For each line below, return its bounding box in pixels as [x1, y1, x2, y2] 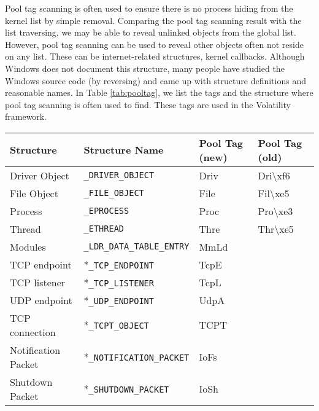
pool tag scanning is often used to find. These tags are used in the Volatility [5, 98, 291, 111]
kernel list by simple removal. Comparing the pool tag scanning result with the [5, 14, 302, 26]
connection [10, 324, 56, 339]
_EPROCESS [83, 206, 129, 216]
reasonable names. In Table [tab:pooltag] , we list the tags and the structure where [5, 86, 313, 99]
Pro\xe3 [258, 203, 293, 218]
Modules [10, 239, 46, 254]
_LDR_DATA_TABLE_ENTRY [83, 241, 190, 252]
